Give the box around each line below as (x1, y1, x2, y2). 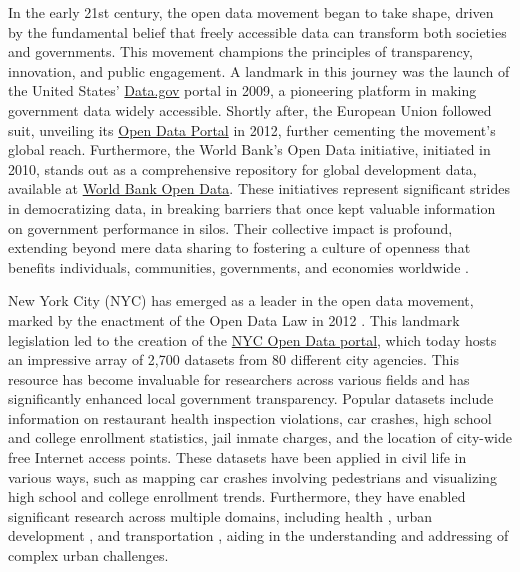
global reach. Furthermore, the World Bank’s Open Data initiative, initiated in (8, 139, 491, 160)
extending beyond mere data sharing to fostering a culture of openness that (8, 237, 471, 258)
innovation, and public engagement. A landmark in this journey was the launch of (8, 60, 510, 81)
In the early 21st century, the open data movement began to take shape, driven (8, 2, 494, 22)
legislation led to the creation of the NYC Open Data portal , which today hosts (8, 329, 497, 350)
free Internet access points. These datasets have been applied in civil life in (8, 447, 467, 468)
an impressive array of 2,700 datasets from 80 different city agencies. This (8, 349, 459, 370)
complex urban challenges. (8, 545, 169, 566)
